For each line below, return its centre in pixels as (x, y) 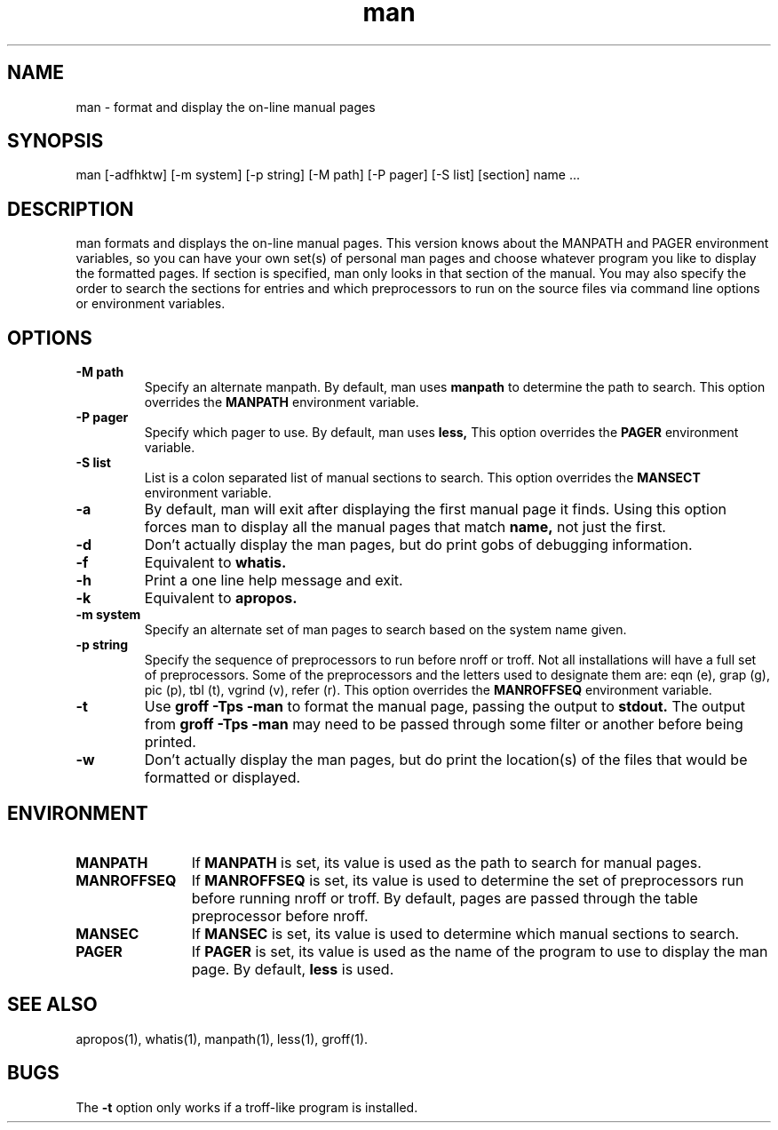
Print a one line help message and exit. (274, 581)
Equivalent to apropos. (221, 598)
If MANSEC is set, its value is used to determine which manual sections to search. (465, 933)
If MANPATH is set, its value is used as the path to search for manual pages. (446, 862)
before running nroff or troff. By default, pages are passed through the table (445, 898)
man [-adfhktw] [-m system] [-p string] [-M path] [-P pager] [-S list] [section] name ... (328, 175)
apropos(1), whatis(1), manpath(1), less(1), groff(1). (222, 1038)
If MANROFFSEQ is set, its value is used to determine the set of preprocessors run (468, 880)
